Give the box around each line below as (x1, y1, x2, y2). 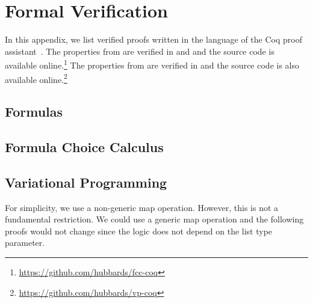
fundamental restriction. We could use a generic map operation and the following (5, 213, 304, 225)
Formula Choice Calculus (5, 137, 164, 156)
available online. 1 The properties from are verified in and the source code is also (5, 57, 299, 71)
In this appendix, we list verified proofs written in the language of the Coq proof (5, 33, 302, 46)
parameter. (5, 236, 45, 249)
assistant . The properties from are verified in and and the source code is (5, 44, 274, 57)
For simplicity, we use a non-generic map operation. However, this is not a (5, 201, 279, 213)
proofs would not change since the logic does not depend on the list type (5, 224, 273, 237)
